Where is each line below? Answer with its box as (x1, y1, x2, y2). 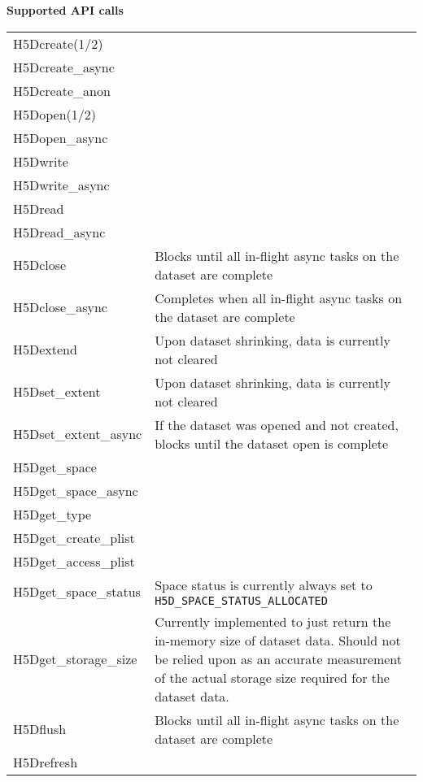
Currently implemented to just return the (155, 611, 391, 631)
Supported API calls (7, 2, 124, 18)
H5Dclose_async (13, 298, 107, 317)
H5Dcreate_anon (13, 80, 111, 100)
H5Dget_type (13, 504, 92, 524)
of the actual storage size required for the (155, 667, 390, 687)
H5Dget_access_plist (13, 551, 135, 571)
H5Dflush (13, 719, 67, 739)
